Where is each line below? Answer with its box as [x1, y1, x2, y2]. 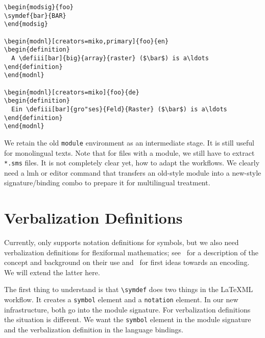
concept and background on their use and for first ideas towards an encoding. [4, 257, 250, 268]
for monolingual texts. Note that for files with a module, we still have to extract [4, 147, 255, 158]
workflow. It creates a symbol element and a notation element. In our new [4, 294, 238, 305]
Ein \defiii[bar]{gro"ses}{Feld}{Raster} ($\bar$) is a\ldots [11, 105, 227, 113]
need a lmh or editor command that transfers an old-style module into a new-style [4, 167, 261, 178]
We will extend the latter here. [4, 267, 100, 277]
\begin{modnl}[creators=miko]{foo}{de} [4, 88, 139, 96]
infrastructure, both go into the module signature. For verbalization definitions [4, 304, 251, 315]
